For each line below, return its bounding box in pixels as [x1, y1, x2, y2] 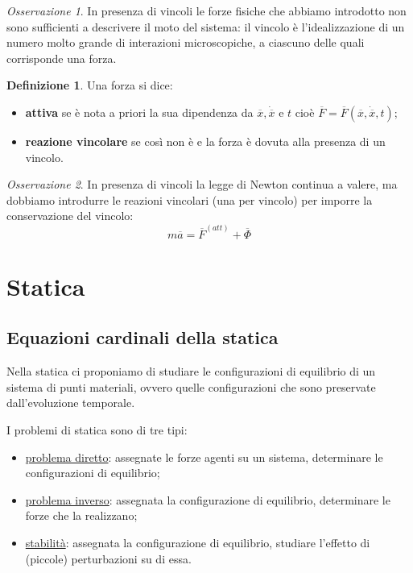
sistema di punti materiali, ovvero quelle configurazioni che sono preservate [6, 378, 376, 395]
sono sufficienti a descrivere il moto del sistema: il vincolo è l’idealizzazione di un [6, 18, 405, 35]
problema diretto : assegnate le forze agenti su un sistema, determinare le [25, 448, 383, 465]
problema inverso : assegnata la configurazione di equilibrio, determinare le [25, 491, 390, 508]
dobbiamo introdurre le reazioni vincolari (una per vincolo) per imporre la [6, 191, 373, 208]
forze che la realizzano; [25, 507, 138, 524]
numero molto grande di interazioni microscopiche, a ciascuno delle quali [6, 34, 365, 51]
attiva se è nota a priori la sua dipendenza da [25, 103, 254, 120]
